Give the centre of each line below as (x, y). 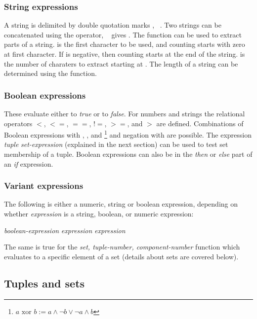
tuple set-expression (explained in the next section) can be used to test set (116, 144)
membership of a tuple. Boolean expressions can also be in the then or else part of (128, 154)
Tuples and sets (44, 283)
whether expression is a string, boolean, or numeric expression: (99, 214)
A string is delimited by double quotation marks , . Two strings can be (113, 25)
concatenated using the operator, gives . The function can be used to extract (123, 34)
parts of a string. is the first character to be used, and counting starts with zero (125, 44)
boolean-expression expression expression (65, 230)
